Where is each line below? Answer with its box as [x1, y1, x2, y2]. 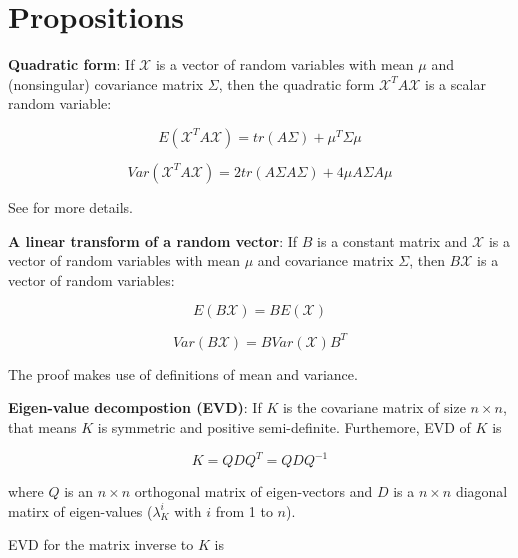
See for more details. [8, 196, 133, 217]
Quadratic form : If [8, 54, 135, 75]
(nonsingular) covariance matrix [8, 73, 204, 94]
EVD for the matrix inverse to [8, 534, 194, 555]
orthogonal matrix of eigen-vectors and [134, 481, 373, 502]
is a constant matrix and [317, 230, 468, 251]
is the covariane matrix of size [282, 397, 466, 418]
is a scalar [425, 73, 486, 94]
